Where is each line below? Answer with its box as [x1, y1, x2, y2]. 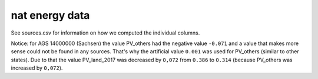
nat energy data [11, 9, 90, 22]
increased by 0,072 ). [11, 64, 63, 71]
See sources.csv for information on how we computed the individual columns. [11, 29, 200, 36]
